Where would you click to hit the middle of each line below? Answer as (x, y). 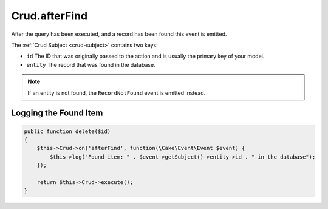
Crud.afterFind (50, 16)
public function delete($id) (67, 131)
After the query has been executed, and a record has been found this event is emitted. (119, 34)
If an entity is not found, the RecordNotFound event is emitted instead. (117, 93)
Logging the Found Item (57, 113)
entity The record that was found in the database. (91, 64)
